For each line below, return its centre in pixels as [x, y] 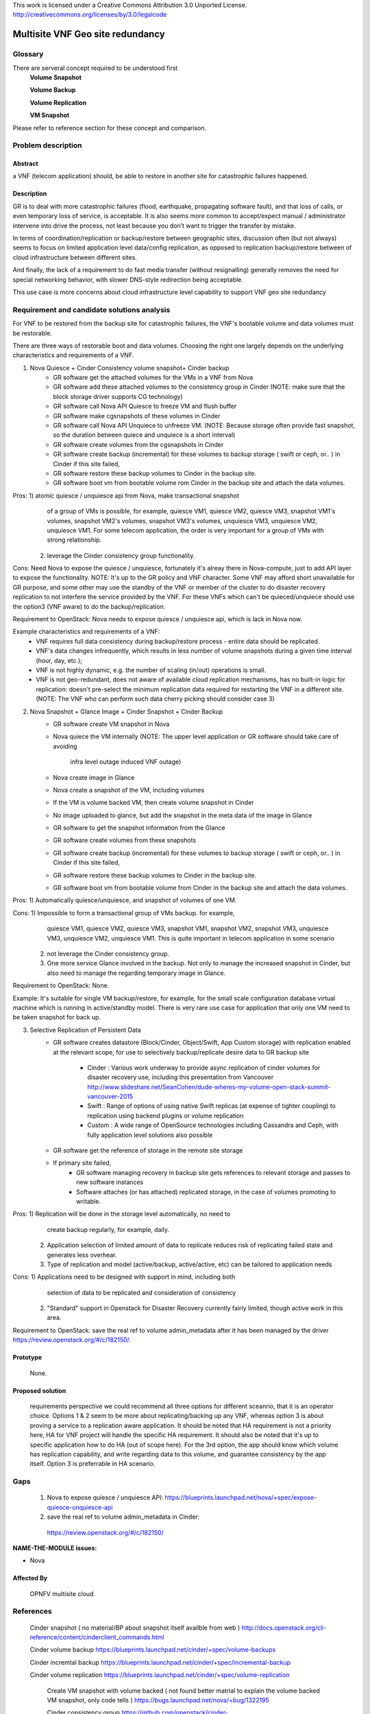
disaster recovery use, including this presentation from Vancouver [181, 1077]
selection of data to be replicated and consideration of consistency [141, 1292]
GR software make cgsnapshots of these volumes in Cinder [137, 415]
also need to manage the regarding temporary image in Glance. [136, 973]
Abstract [26, 164]
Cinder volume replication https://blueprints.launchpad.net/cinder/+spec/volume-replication [160, 1675]
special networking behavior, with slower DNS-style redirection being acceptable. [128, 279]
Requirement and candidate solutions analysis [91, 310]
